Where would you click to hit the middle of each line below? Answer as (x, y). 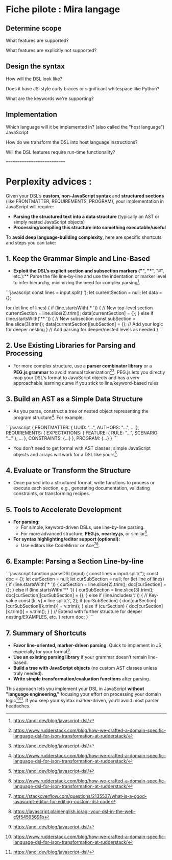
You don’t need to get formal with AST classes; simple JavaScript (82, 448)
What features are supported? (37, 40)
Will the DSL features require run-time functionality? (60, 152)
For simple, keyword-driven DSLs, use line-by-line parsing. (83, 527)
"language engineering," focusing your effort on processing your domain (83, 694)
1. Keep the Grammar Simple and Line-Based (78, 259)
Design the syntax (35, 67)
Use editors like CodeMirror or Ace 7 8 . (60, 545)
